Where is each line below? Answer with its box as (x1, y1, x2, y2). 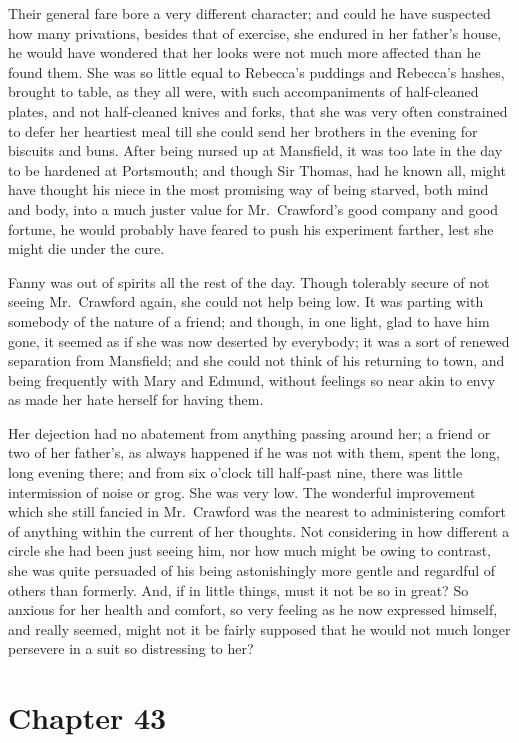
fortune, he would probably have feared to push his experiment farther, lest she (8, 218, 494, 239)
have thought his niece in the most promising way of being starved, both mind (8, 179, 489, 200)
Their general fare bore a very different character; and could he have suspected (8, 3, 491, 23)
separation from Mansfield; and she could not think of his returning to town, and (8, 350, 505, 371)
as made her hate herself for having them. (8, 389, 264, 410)
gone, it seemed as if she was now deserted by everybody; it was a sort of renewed (8, 330, 510, 351)
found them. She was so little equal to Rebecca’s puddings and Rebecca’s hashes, (8, 61, 505, 82)
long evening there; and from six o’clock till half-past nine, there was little (8, 462, 463, 483)
